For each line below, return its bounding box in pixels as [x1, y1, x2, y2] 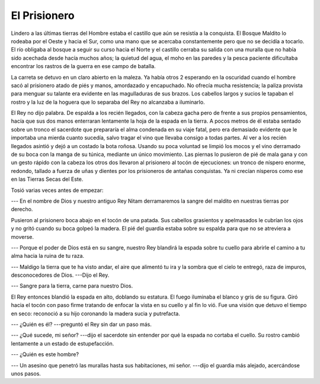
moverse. [11, 233, 34, 240]
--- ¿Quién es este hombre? [11, 351, 79, 358]
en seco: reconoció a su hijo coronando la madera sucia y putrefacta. [11, 310, 180, 317]
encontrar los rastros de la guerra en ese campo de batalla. [11, 63, 156, 70]
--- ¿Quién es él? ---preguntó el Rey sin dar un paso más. [11, 321, 152, 328]
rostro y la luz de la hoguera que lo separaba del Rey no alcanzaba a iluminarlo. [11, 98, 205, 105]
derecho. [11, 206, 33, 213]
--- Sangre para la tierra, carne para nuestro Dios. [11, 282, 133, 290]
